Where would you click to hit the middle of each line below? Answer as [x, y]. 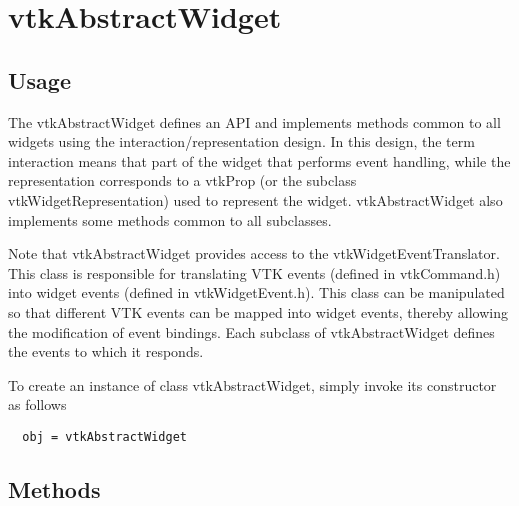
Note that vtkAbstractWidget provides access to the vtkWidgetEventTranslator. [254, 253]
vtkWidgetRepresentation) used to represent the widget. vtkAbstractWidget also [255, 199]
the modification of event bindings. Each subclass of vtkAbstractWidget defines [251, 331]
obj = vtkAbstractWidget [104, 436]
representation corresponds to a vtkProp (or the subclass [182, 180]
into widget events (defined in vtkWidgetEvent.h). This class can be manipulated [256, 292]
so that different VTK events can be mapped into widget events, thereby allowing [258, 311]
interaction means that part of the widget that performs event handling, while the [259, 160]
